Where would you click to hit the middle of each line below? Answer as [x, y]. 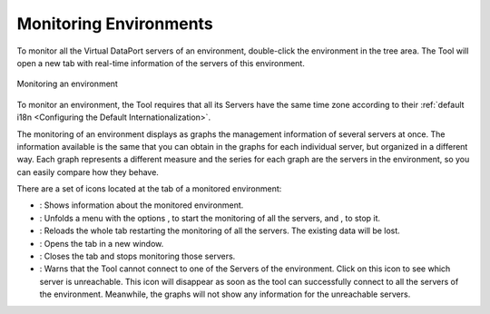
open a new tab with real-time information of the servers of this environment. [161, 63]
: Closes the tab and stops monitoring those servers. [137, 256]
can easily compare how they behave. [88, 172]
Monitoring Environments [115, 24]
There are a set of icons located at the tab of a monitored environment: [149, 189]
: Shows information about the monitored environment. [142, 205]
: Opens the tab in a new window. [102, 243]
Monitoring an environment [67, 84]
